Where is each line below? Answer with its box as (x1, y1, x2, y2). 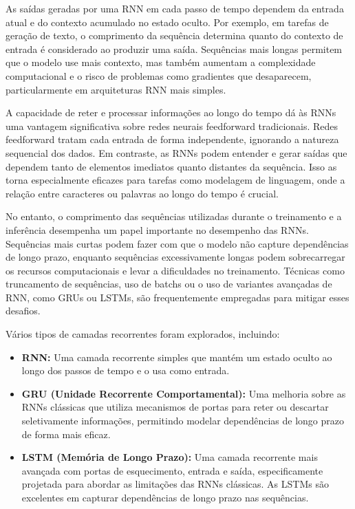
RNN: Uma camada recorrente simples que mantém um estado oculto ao (21, 349, 332, 364)
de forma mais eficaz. (21, 426, 111, 441)
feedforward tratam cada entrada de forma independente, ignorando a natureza (6, 132, 339, 147)
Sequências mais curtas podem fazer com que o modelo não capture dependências (6, 236, 349, 250)
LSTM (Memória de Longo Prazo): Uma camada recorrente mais (21, 450, 318, 464)
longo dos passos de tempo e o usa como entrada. (21, 363, 230, 378)
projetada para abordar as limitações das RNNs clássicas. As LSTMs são (21, 477, 329, 491)
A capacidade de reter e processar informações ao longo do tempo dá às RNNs (6, 105, 336, 120)
